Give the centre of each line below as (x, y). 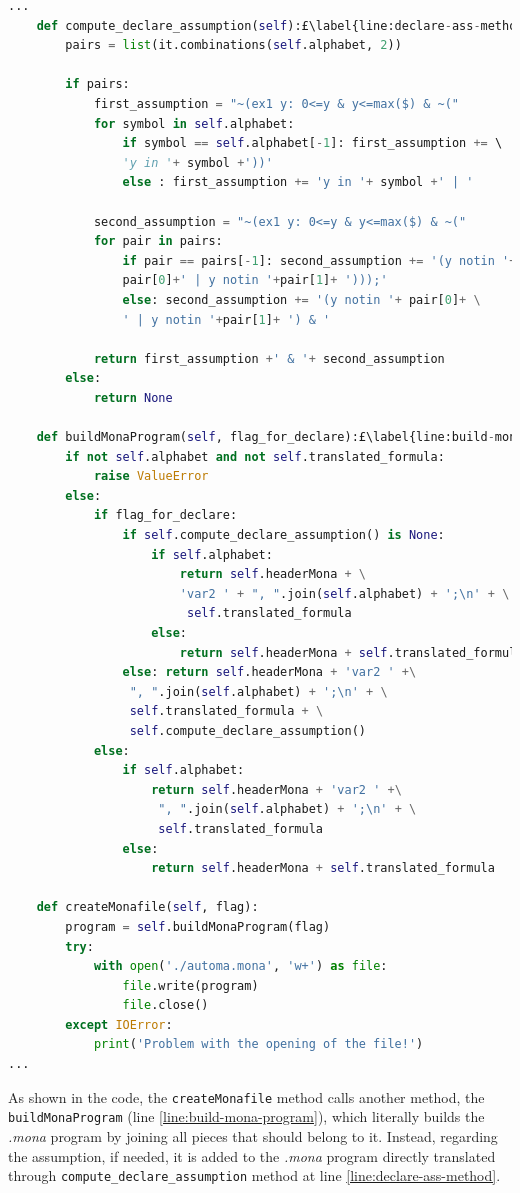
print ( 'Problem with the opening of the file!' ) (258, 1044)
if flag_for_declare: (165, 515)
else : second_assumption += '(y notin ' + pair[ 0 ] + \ (301, 299)
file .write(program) (190, 985)
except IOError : (119, 1024)
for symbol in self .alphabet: (194, 123)
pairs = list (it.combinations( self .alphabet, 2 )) (233, 45)
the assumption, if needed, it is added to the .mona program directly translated (252, 1155)
